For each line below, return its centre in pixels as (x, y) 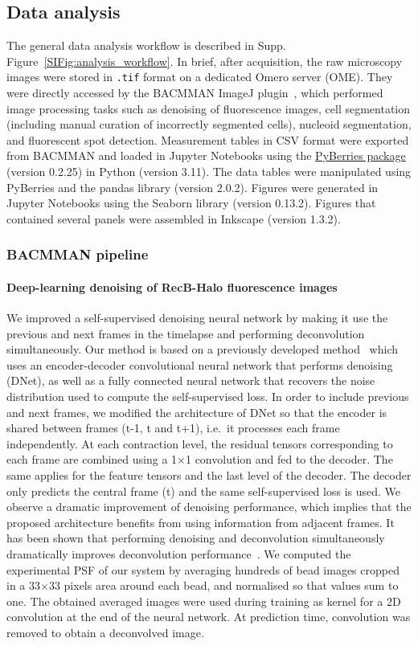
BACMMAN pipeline (78, 254)
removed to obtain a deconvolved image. (105, 632)
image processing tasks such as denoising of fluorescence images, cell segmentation (209, 108)
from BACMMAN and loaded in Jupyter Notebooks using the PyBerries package (206, 155)
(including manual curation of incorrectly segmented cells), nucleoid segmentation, (209, 124)
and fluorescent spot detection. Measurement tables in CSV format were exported (208, 139)
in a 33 (23, 585)
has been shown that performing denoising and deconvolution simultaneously (196, 538)
